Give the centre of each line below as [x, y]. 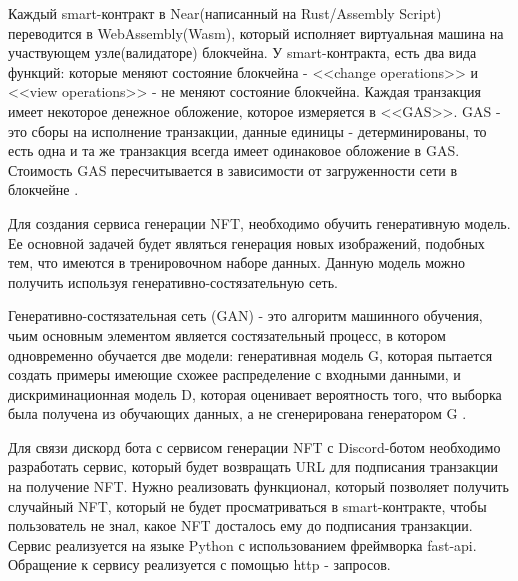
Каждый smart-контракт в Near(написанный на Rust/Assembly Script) [225, 13]
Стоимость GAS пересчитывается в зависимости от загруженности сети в [233, 169]
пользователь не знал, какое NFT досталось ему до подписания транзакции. [240, 525]
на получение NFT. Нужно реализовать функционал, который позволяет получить [258, 486]
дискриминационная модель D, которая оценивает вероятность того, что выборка [255, 393]
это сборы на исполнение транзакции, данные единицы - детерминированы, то [247, 130]
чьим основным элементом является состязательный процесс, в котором [227, 334]
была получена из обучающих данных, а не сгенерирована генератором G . [237, 413]
